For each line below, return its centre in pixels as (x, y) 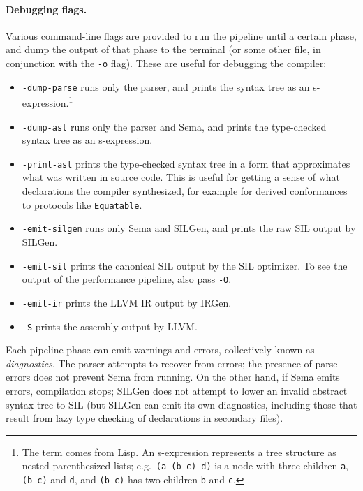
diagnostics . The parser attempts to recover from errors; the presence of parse (172, 363)
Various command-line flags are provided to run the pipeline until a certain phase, (181, 35)
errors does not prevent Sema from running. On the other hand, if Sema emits (173, 377)
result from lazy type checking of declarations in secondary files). (145, 418)
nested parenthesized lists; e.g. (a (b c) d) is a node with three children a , (185, 466)
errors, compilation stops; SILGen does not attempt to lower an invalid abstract (177, 390)
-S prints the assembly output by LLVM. (110, 326)
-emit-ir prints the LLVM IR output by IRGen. (127, 302)
